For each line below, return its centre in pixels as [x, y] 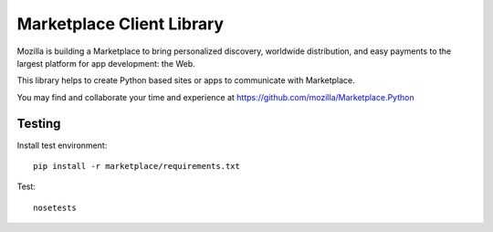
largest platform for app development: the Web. [106, 63]
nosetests [55, 207]
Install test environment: [62, 145]
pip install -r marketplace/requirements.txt [137, 166]
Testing [39, 123]
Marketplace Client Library [120, 24]
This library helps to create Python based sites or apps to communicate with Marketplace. [186, 80]
